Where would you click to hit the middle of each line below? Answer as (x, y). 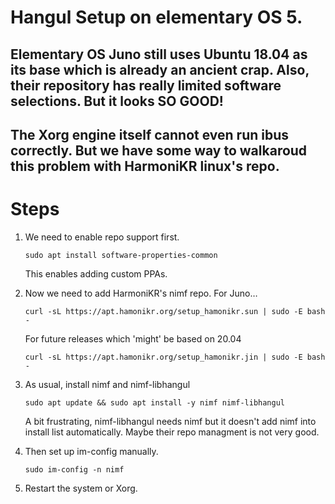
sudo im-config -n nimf (74, 469)
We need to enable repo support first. (102, 237)
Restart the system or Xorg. (81, 488)
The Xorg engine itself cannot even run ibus (150, 134)
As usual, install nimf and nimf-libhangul (107, 384)
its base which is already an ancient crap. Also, (160, 69)
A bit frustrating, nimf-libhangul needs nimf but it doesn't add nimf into (170, 421)
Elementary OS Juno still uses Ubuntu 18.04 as (159, 54)
